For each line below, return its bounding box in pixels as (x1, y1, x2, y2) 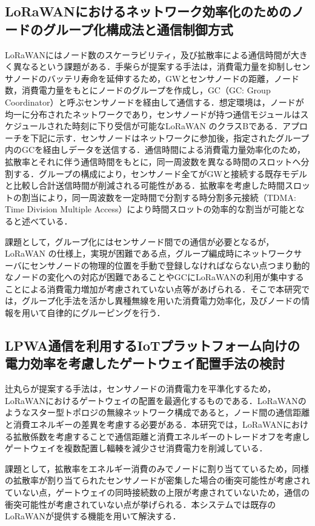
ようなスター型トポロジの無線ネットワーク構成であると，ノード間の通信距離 (5, 406, 310, 419)
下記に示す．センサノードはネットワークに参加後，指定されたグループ (30, 131, 310, 144)
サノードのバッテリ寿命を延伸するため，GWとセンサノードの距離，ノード (5, 72, 300, 84)
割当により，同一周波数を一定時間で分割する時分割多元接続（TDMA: (21, 191, 296, 203)
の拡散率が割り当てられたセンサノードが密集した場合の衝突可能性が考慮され (5, 474, 310, 487)
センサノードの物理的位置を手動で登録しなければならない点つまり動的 (30, 258, 310, 271)
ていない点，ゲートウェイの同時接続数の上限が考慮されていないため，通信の (5, 486, 310, 498)
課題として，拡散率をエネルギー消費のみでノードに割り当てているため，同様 (5, 462, 309, 474)
